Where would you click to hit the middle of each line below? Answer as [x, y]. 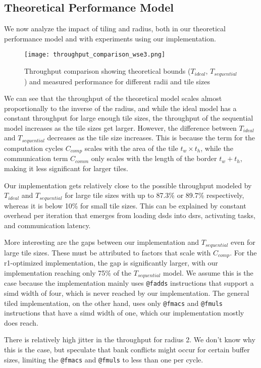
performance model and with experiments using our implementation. [110, 38]
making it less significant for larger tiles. [66, 168]
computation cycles [34, 148]
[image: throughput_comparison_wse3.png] [95, 55]
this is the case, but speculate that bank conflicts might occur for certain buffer [127, 350]
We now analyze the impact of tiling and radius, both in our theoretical [115, 29]
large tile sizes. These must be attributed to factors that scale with [108, 252]
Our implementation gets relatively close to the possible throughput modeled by [128, 185]
